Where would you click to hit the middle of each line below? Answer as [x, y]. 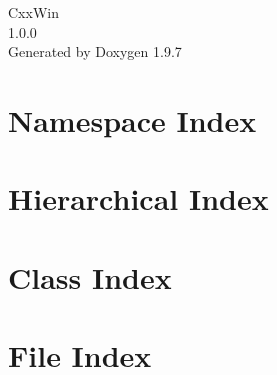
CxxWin [33, 12]
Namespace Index [132, 119]
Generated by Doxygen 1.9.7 [95, 51]
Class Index [90, 276]
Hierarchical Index [138, 198]
